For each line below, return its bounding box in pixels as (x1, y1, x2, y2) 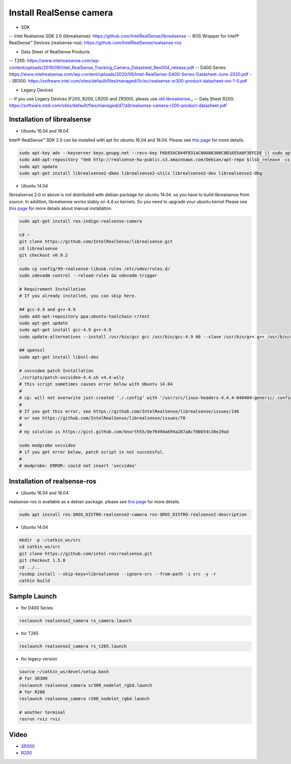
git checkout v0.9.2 (19, 252, 68, 258)
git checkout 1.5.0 (19, 558, 65, 563)
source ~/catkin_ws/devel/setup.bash (19, 669, 109, 674)
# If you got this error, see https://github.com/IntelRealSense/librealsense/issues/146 (19, 408, 240, 414)
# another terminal (19, 710, 65, 715)
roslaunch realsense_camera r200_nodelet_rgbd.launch (19, 696, 150, 701)
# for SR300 (19, 676, 48, 681)
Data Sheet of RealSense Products (21, 49, 90, 54)
